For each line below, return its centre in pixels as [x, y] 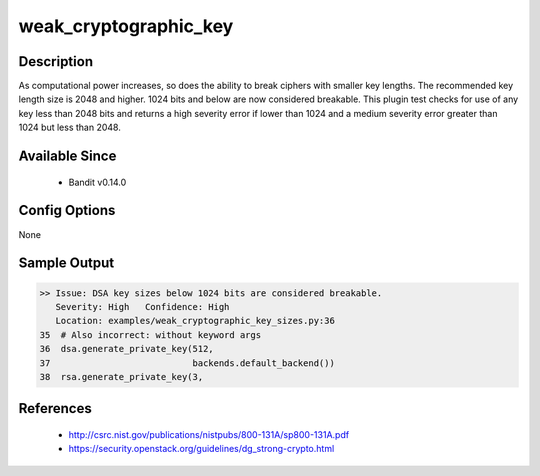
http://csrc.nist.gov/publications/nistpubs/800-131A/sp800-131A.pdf [209, 434]
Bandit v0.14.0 [97, 182]
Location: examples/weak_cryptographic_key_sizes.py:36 [195, 321]
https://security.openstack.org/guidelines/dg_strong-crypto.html [201, 449]
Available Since [67, 156]
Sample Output [66, 263]
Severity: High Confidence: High [142, 306]
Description [56, 61]
